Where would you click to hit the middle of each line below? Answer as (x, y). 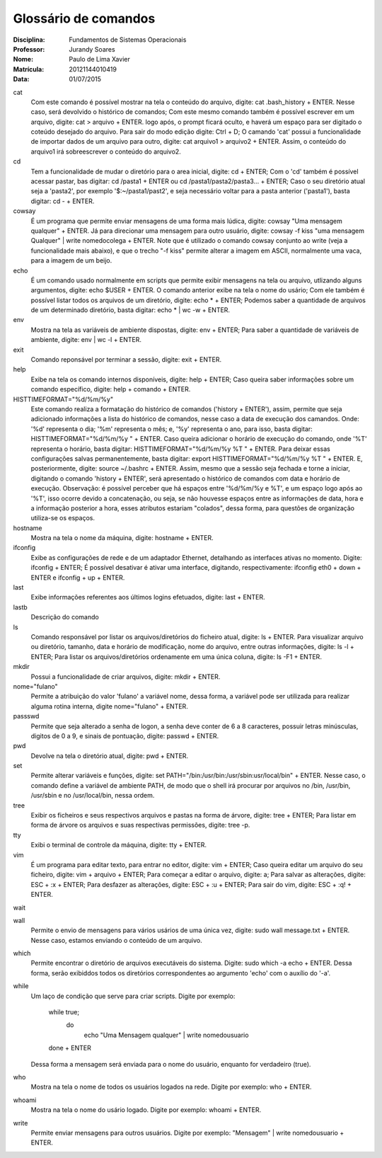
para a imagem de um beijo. (71, 260)
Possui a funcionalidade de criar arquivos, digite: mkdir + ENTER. (126, 677)
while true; (64, 1012)
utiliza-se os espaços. (63, 518)
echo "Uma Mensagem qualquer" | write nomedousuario (166, 1035)
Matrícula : (29, 69)
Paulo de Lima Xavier (99, 59)
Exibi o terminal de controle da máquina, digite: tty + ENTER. (118, 845)
